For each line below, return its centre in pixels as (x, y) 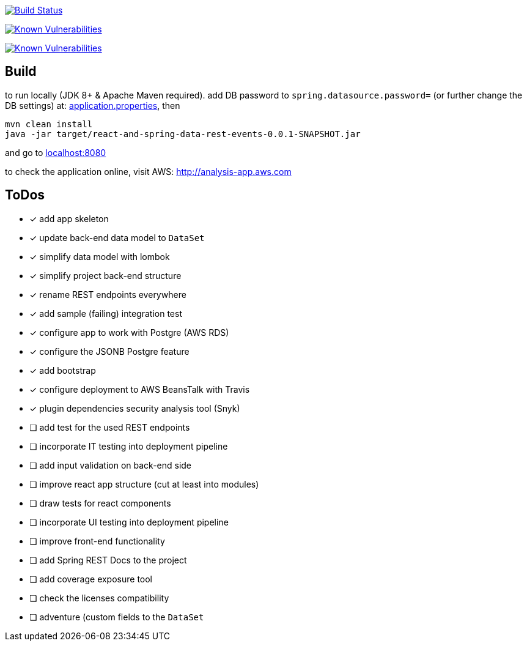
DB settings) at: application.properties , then (93, 105)
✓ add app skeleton (69, 218)
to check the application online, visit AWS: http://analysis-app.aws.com (148, 171)
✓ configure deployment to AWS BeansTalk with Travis (140, 389)
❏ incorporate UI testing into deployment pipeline (129, 522)
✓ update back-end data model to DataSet (117, 237)
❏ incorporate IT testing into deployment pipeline (129, 446)
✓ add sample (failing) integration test (106, 313)
